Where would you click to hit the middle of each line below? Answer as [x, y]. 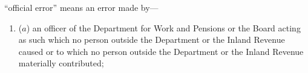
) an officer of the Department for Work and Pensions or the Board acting [163, 27]
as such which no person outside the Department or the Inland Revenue [152, 40]
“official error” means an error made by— [81, 7]
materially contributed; [61, 63]
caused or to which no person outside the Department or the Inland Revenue [161, 51]
